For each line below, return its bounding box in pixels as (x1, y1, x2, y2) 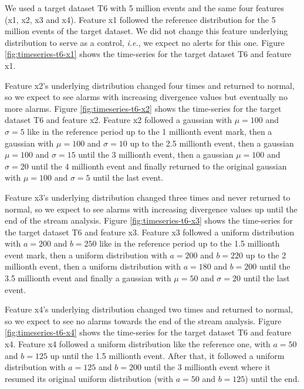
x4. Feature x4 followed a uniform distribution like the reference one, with (5, 338, 271, 350)
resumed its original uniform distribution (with (5, 372, 174, 384)
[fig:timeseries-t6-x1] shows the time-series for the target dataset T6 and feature (5, 48, 292, 60)
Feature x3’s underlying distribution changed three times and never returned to (5, 191, 291, 203)
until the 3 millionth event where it (144, 361, 271, 373)
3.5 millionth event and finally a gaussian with (5, 272, 171, 284)
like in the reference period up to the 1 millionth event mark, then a (27, 125, 272, 137)
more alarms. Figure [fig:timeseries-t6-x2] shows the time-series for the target (5, 102, 282, 114)
